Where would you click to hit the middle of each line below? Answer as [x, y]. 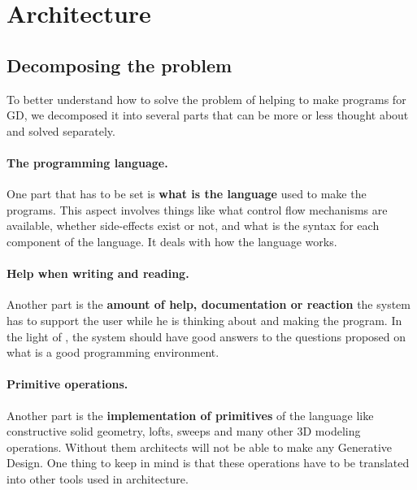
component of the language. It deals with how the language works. [172, 241]
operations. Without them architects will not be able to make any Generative [200, 447]
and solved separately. [61, 130]
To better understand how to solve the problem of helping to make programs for [206, 99]
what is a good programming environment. [113, 352]
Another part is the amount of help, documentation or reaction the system [208, 304]
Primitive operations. [67, 384]
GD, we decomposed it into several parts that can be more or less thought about [208, 115]
